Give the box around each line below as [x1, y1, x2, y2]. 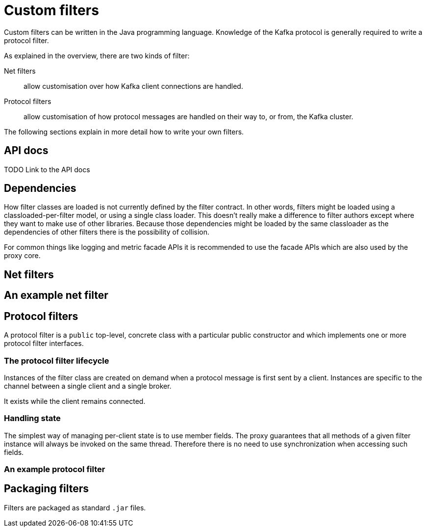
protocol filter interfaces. [4, 339, 84, 348]
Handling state [4, 413, 61, 424]
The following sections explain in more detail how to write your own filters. [4, 127, 244, 136]
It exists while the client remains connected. [4, 397, 146, 405]
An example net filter [4, 289, 108, 302]
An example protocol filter [4, 464, 105, 474]
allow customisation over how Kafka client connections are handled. [24, 81, 243, 90]
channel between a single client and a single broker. [4, 381, 172, 390]
